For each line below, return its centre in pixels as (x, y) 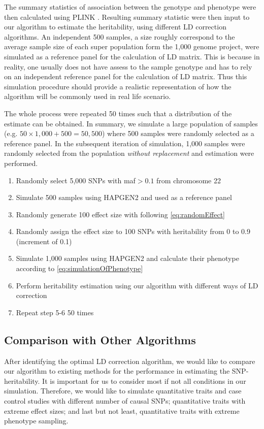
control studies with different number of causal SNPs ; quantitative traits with (125, 401)
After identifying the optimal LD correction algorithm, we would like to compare (130, 361)
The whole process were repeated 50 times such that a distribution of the (118, 113)
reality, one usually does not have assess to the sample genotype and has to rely (128, 66)
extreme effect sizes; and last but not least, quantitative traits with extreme (122, 410)
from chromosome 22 (189, 180)
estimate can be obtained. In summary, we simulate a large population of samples (131, 123)
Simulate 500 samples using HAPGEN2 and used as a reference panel (124, 197)
